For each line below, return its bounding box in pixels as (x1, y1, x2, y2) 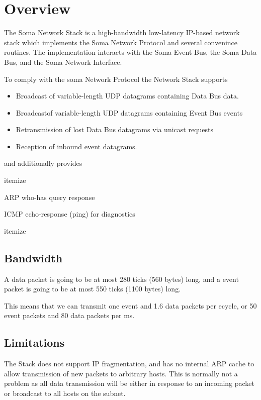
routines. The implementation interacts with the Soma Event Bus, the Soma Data (4, 47, 257, 57)
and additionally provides (4, 158, 82, 168)
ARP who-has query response (4, 191, 95, 202)
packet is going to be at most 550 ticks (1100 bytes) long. (4, 283, 181, 294)
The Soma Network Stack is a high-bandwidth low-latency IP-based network (4, 27, 240, 38)
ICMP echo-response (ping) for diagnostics (4, 209, 135, 219)
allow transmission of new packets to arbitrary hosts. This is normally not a (4, 368, 238, 378)
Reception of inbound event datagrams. (16, 141, 137, 151)
